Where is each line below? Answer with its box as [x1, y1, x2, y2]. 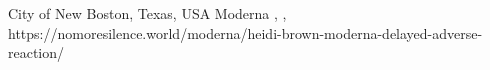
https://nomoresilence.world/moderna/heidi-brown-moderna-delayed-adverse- [8, 22, 483, 43]
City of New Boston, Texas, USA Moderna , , [8, 3, 287, 23]
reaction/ [8, 42, 65, 63]
